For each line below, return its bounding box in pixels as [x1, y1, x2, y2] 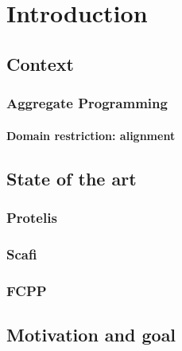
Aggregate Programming [6, 93, 168, 113]
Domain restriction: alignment [6, 127, 176, 143]
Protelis [6, 207, 57, 227]
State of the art [6, 166, 137, 190]
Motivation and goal [6, 322, 176, 346]
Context [6, 51, 74, 76]
